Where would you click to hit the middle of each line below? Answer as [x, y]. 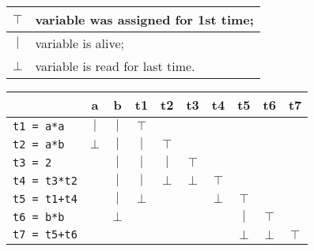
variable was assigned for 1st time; [144, 19]
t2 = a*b [39, 144]
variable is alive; [80, 43]
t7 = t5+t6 [45, 234]
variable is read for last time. [115, 66]
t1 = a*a [39, 126]
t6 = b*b [39, 217]
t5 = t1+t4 [45, 199]
